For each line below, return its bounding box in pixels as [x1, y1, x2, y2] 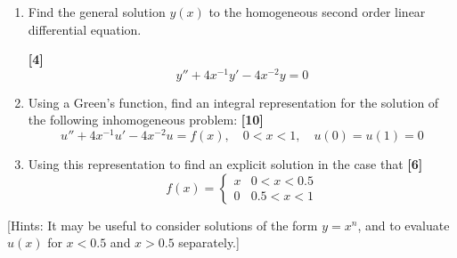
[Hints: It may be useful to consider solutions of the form [7, 215, 318, 234]
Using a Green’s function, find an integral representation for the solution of [28, 93, 439, 111]
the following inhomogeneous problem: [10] [28, 110, 264, 129]
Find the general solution [28, 3, 166, 20]
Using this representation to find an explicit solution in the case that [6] [28, 155, 423, 173]
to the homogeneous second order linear [208, 3, 426, 20]
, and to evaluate [357, 215, 450, 234]
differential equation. [28, 20, 142, 38]
